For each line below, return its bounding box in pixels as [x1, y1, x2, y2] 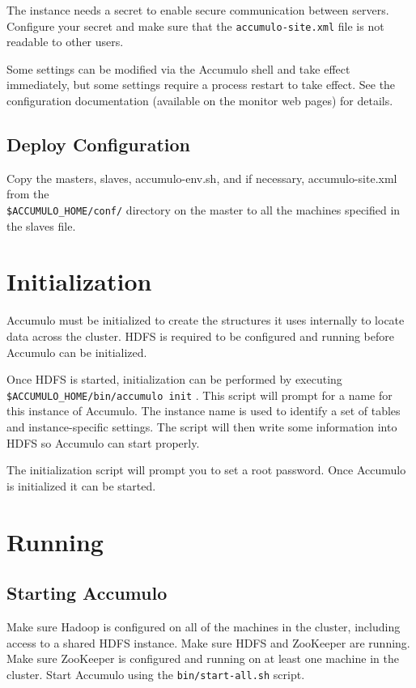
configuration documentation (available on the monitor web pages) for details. [6, 92, 393, 109]
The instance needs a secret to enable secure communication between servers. [6, 2, 389, 18]
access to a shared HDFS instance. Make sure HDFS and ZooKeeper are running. [6, 634, 410, 651]
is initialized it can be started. [6, 477, 156, 494]
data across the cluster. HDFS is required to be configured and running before [6, 327, 394, 344]
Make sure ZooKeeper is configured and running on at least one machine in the [6, 650, 399, 667]
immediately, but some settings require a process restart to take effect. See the [6, 76, 396, 93]
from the [6, 185, 49, 202]
